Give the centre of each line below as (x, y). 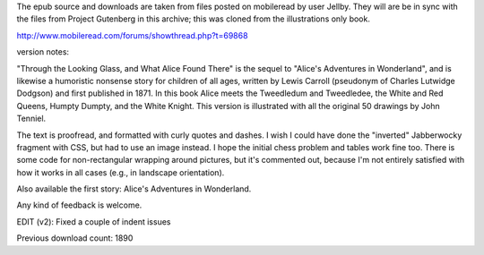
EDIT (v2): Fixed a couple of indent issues (94, 221)
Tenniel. (31, 119)
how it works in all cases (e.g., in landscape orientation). (121, 172)
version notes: (43, 52)
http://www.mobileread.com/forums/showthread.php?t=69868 (132, 35)
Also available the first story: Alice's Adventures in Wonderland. (134, 189)
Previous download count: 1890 (75, 238)
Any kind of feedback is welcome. (79, 205)
